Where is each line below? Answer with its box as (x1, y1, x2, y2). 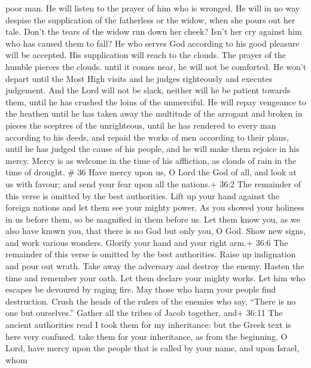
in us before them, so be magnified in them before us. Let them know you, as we (5, 212, 300, 225)
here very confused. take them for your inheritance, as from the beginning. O (5, 330, 288, 342)
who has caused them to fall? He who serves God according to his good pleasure (5, 37, 300, 49)
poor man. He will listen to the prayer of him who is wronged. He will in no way (5, 2, 300, 14)
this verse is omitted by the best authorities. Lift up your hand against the (5, 189, 280, 202)
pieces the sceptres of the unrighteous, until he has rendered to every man (5, 118, 276, 131)
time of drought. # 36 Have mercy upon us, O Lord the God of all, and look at (5, 166, 297, 178)
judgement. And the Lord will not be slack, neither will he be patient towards (5, 84, 291, 96)
